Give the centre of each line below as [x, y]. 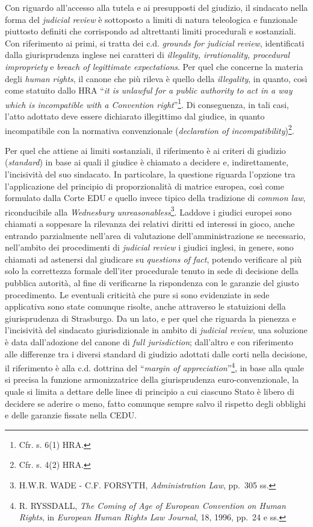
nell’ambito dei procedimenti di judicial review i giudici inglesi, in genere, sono [149, 247]
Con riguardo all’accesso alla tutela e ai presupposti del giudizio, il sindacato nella [156, 7]
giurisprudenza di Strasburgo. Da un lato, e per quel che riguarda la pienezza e [150, 318]
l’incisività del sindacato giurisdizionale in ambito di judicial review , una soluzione [156, 330]
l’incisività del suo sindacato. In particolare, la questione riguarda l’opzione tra [150, 174]
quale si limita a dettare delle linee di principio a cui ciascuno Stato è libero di [150, 391]
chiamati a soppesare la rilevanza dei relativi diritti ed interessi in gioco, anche [150, 224]
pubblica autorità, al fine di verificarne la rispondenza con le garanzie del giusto [152, 283]
